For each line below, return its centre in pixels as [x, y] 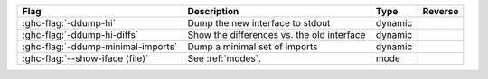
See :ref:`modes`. [224, 58]
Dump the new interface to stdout [259, 23]
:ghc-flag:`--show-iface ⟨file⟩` [85, 58]
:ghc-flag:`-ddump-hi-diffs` [80, 35]
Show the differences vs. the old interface [277, 35]
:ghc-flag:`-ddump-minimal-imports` [100, 47]
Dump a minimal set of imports [253, 47]
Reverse [441, 11]
